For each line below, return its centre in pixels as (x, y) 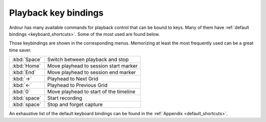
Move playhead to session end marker (92, 73)
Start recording (65, 98)
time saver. (20, 50)
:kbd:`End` (24, 73)
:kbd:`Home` (27, 66)
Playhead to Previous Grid (77, 85)
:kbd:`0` (21, 92)
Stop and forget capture (75, 104)
